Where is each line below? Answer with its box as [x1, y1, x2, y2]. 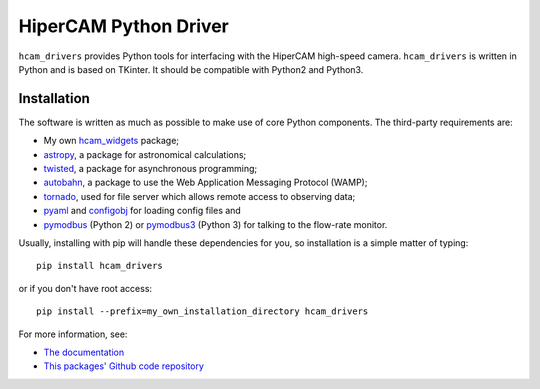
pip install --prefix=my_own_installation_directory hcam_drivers [36, 306, 369, 317]
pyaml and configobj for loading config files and [43, 205, 242, 217]
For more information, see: [18, 328, 128, 340]
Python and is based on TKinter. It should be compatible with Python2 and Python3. [18, 63, 364, 75]
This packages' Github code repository [43, 360, 205, 372]
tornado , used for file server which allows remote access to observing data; [43, 190, 356, 202]
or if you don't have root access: [18, 282, 153, 294]
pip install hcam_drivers [36, 260, 164, 272]
